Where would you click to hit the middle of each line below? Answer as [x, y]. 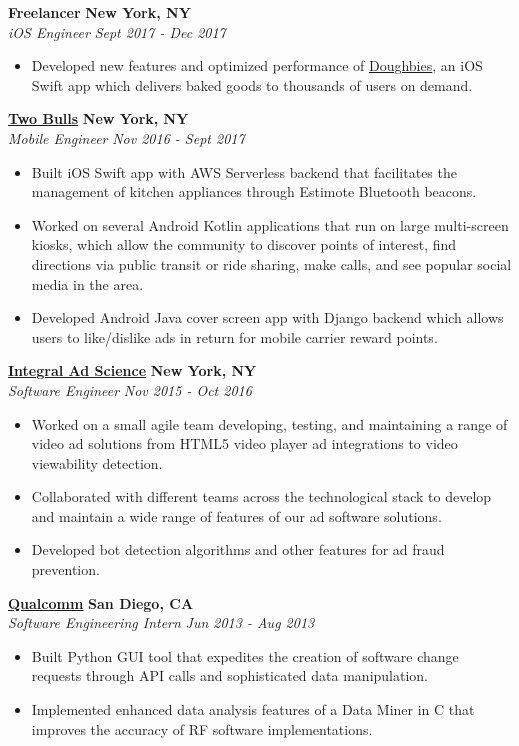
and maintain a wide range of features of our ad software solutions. [236, 515]
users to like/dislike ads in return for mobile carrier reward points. [234, 336]
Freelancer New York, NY [99, 12]
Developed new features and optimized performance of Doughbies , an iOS [257, 65]
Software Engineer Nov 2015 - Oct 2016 [130, 389]
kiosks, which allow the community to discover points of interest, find [244, 244]
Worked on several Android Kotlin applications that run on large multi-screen [270, 224]
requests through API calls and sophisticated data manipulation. [229, 675]
